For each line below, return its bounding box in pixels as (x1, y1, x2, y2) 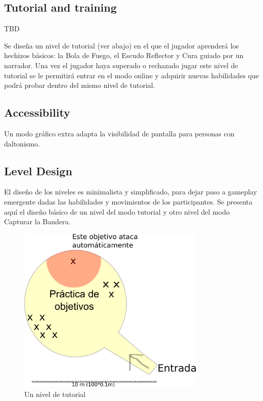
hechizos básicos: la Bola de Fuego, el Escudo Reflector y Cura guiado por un (4, 50, 244, 61)
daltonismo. (4, 138, 40, 148)
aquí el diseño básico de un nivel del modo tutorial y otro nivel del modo (4, 206, 230, 217)
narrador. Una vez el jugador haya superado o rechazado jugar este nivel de (4, 60, 238, 70)
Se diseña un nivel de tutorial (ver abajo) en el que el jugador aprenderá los (4, 40, 239, 51)
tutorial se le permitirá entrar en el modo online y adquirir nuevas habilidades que (4, 70, 259, 80)
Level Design (4, 163, 72, 178)
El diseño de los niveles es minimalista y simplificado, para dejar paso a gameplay (4, 186, 257, 197)
